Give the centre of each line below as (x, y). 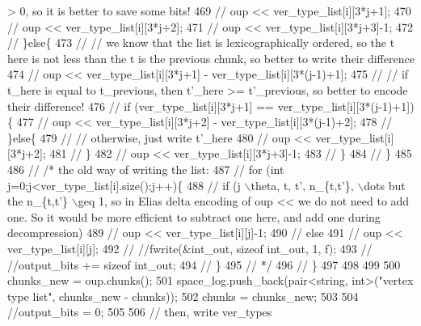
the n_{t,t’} (38, 201)
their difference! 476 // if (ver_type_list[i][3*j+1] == (141, 106)
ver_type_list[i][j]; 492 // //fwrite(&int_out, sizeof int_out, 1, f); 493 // (190, 248)
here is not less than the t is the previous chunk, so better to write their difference (211, 58)
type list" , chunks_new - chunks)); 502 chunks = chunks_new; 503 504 (183, 296)
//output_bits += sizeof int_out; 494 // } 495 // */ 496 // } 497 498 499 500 (204, 264)
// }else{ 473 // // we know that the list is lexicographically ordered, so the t (201, 42)
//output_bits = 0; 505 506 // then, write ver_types (140, 312)
